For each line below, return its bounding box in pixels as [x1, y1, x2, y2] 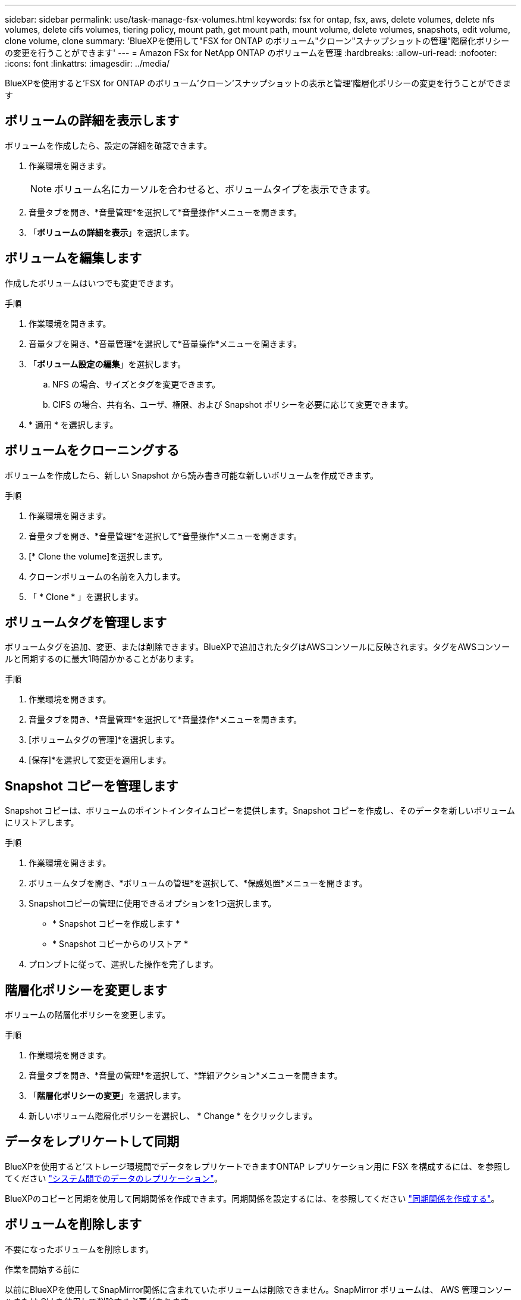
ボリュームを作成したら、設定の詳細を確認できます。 [5, 140, 212, 151]
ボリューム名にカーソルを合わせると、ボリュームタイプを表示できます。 [54, 183, 376, 195]
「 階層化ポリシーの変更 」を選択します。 [29, 1090, 186, 1101]
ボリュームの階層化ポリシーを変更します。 [5, 1010, 171, 1020]
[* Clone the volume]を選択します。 [29, 551, 168, 561]
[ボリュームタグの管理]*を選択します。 [29, 735, 180, 745]
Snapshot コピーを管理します [5, 778, 178, 793]
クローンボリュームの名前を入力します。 [29, 571, 186, 582]
